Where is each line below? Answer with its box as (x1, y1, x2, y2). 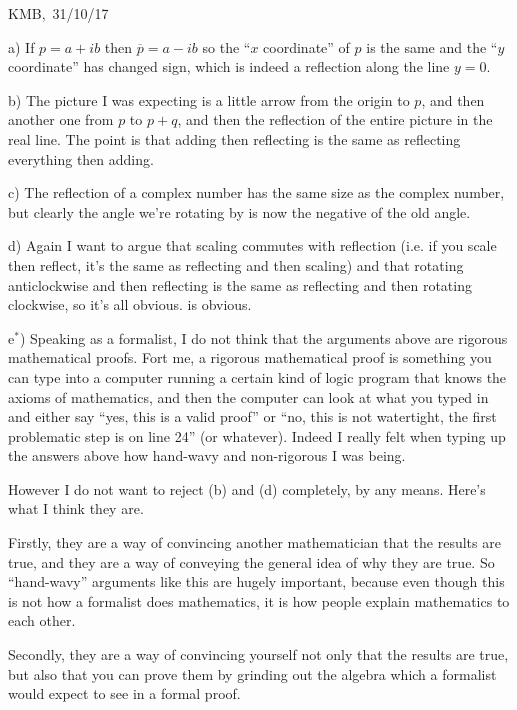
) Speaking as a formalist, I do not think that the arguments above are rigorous (19, 327, 508, 348)
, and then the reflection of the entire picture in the (177, 109, 493, 130)
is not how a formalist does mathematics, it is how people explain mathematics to (8, 590, 510, 611)
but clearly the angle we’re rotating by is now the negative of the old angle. (8, 201, 471, 222)
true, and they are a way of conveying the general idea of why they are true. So (8, 551, 495, 572)
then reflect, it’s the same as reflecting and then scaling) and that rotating (8, 254, 464, 275)
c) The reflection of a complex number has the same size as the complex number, (8, 182, 505, 203)
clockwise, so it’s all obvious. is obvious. (8, 294, 252, 315)
